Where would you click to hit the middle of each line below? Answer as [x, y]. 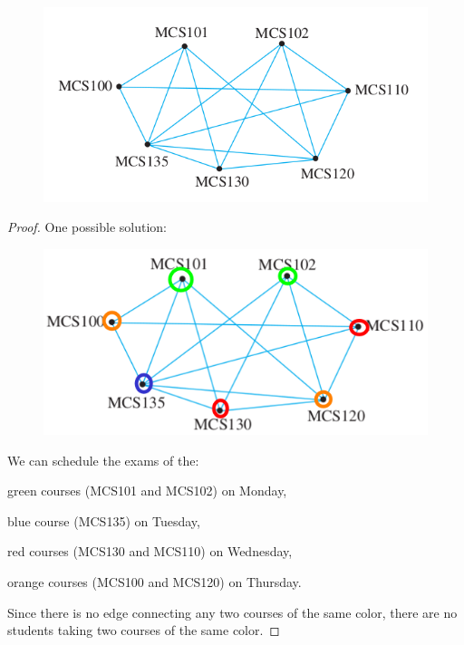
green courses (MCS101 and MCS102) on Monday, [147, 491]
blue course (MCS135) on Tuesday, [104, 520]
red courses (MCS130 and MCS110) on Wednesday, [150, 551]
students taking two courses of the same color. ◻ [144, 630]
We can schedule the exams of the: [103, 460]
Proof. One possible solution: [87, 227]
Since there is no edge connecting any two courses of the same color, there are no [232, 612]
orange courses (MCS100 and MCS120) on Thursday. [155, 582]
